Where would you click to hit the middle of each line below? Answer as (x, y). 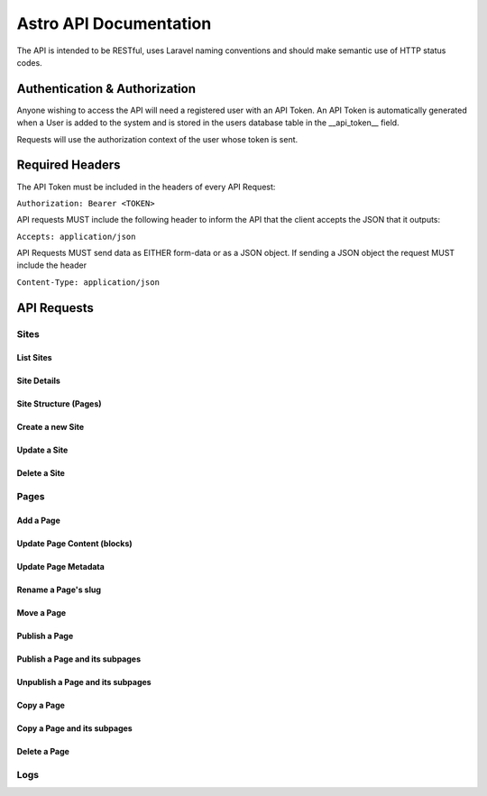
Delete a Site (41, 473)
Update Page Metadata (61, 567)
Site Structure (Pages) (60, 404)
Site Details (38, 381)
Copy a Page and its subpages (74, 728)
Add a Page (38, 521)
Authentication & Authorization (106, 89)
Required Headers (69, 165)
